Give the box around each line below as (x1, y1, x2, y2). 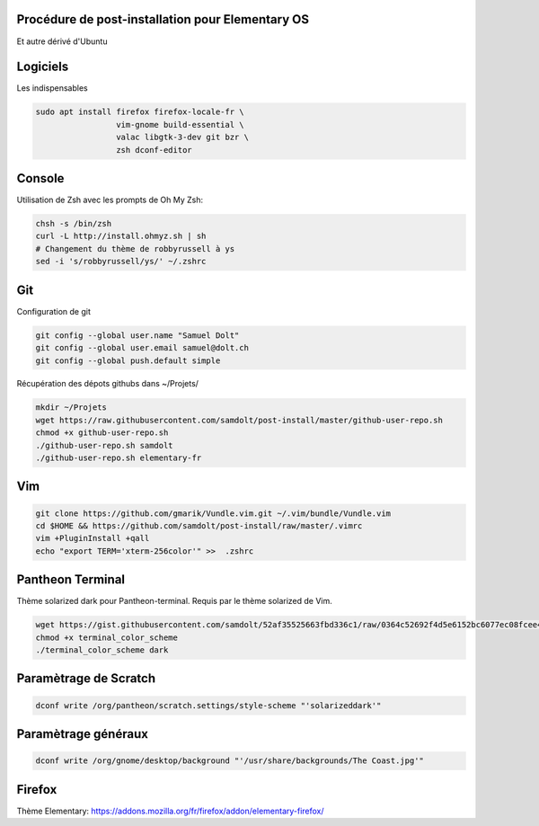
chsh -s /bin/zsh (35, 218, 112, 229)
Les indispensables (16, 83, 89, 93)
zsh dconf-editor (115, 145, 192, 155)
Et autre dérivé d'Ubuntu (16, 36, 108, 47)
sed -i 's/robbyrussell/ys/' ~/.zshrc (35, 256, 207, 267)
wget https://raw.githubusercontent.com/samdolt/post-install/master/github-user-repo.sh (35, 414, 444, 425)
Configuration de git (16, 306, 92, 316)
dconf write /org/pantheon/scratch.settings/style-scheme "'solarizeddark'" (35, 700, 382, 710)
